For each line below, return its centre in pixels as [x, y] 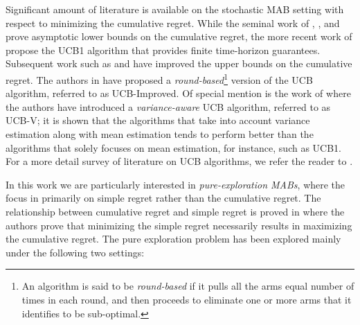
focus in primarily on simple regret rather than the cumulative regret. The [163, 198]
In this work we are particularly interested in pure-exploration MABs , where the [175, 184]
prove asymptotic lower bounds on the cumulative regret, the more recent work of [179, 36]
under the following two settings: [75, 252]
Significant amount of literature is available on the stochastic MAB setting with [175, 9]
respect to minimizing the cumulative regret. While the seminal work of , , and [173, 23]
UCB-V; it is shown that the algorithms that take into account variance [158, 120]
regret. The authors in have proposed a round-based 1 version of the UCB [159, 78]
